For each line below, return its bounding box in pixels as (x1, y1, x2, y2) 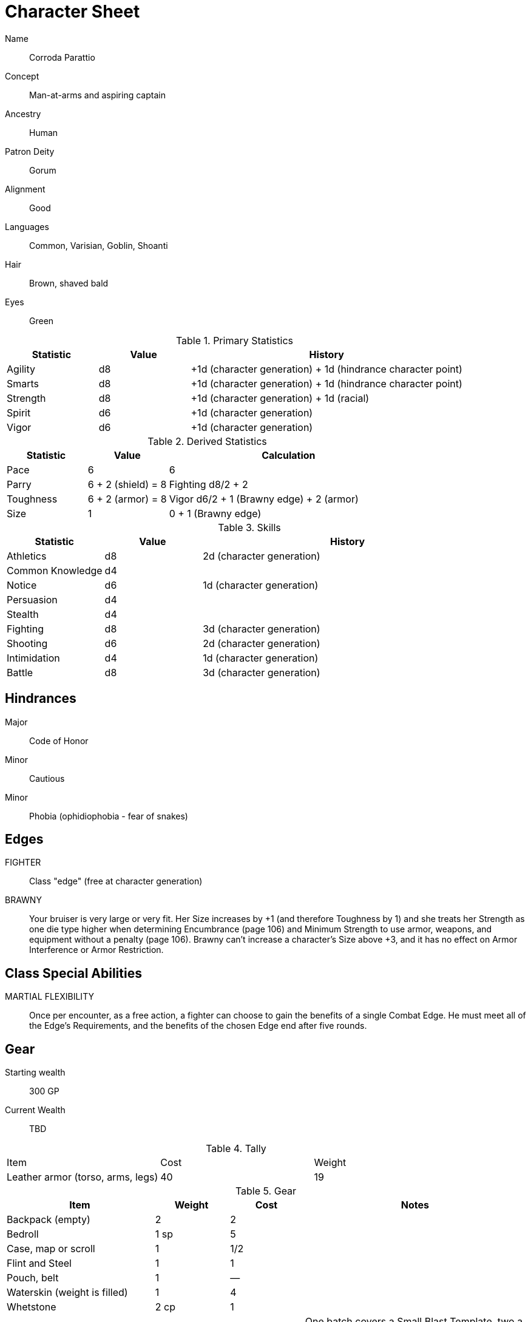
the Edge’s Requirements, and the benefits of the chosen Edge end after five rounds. (29, 1020, 367, 1031)
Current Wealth (5, 1105, 66, 1116)
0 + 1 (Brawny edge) (169, 507, 262, 520)
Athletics (7, 549, 47, 562)
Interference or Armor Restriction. (29, 944, 164, 955)
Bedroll (7, 1228, 39, 1241)
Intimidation (7, 651, 60, 664)
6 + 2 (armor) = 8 (87, 492, 167, 505)
